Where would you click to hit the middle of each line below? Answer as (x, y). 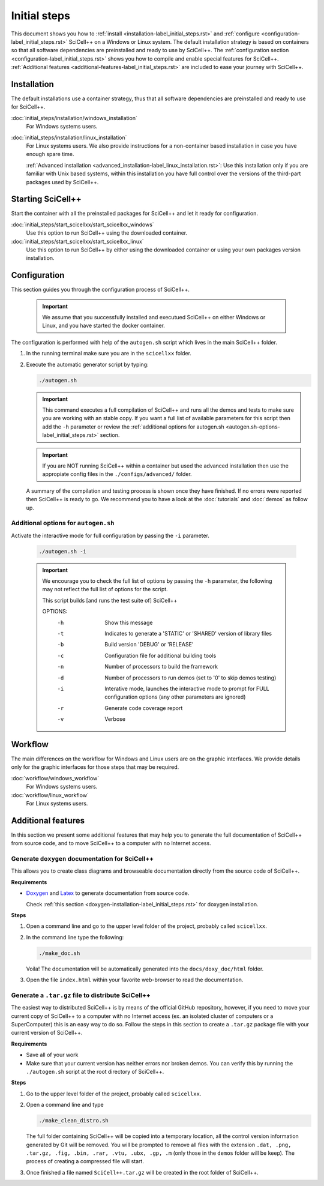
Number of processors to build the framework (161, 667)
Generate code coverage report (144, 708)
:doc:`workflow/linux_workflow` (50, 795)
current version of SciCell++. (47, 1033)
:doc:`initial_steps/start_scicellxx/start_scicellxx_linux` (77, 241)
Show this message (129, 622)
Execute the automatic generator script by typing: (88, 364)
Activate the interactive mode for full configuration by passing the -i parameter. (110, 535)
